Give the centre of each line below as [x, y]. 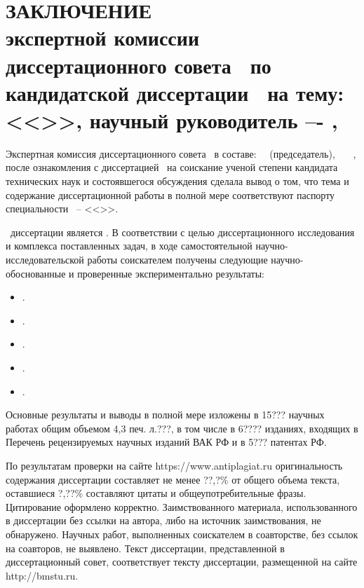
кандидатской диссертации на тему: [175, 92]
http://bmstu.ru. [42, 575]
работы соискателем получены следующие [177, 260]
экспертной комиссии [103, 37]
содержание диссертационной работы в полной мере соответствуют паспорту [170, 194]
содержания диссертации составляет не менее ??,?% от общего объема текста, [173, 479]
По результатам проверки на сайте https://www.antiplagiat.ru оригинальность [174, 465]
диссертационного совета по [139, 65]
